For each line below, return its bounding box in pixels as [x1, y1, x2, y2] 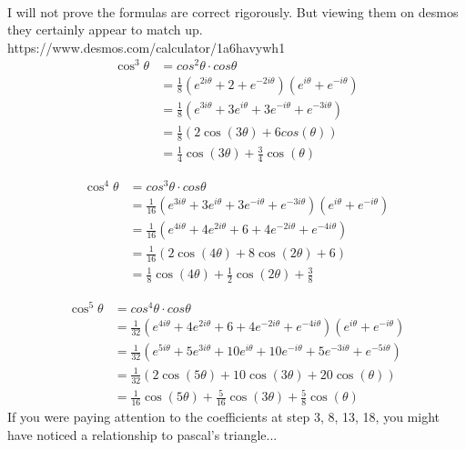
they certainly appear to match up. [7, 20, 203, 39]
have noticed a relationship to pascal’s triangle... [7, 425, 278, 444]
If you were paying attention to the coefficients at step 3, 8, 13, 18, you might [7, 407, 440, 426]
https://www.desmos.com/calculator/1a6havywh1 [7, 37, 286, 56]
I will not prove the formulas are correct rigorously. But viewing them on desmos [7, 2, 459, 21]
